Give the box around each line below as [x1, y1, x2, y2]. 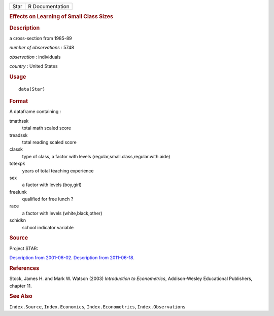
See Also [9, 293, 32, 300]
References [9, 264, 40, 271]
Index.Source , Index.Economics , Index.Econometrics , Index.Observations [9, 303, 186, 309]
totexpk [9, 160, 25, 167]
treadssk [9, 132, 28, 138]
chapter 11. [9, 283, 32, 289]
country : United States [9, 63, 58, 69]
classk [9, 146, 23, 152]
